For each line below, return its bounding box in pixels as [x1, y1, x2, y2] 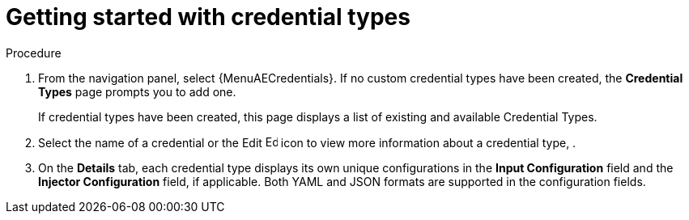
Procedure [6, 45, 62, 60]
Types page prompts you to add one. [38, 84, 236, 99]
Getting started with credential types [6, 3, 410, 31]
